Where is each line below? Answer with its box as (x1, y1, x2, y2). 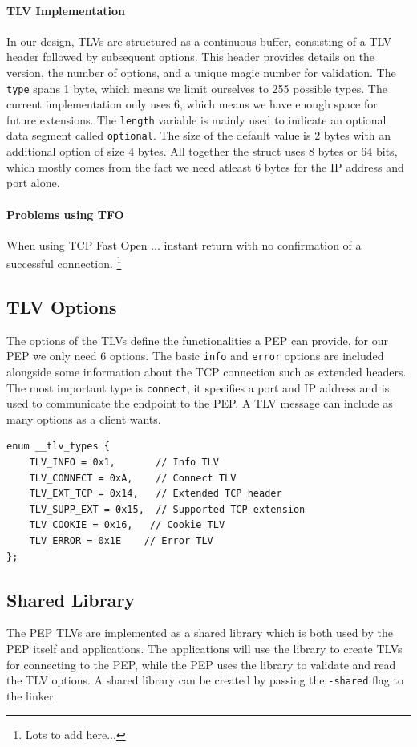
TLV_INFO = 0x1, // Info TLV (29, 457, 219, 469)
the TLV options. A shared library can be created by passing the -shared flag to (6, 672, 403, 688)
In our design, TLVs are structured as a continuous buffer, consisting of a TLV (6, 32, 392, 49)
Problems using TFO (6, 205, 124, 222)
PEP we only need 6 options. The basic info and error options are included (6, 347, 384, 364)
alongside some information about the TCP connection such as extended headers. (6, 363, 407, 380)
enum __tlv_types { (6, 440, 110, 453)
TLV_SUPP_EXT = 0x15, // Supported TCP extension (29, 503, 306, 515)
